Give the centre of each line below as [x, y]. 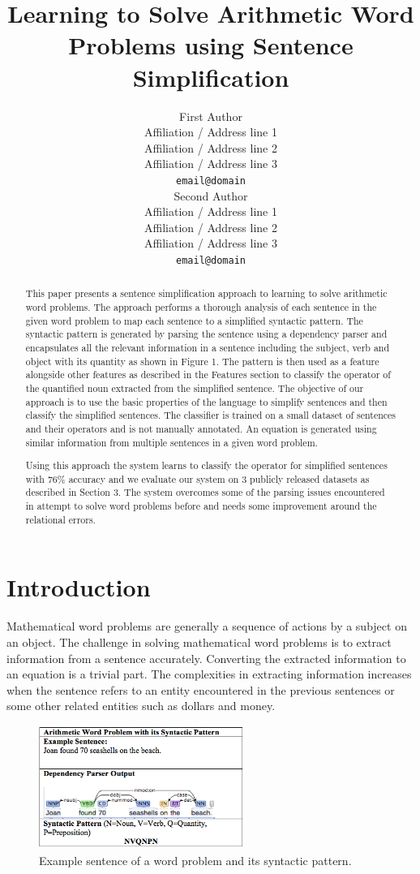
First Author [211, 116]
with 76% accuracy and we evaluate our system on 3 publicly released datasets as [197, 478]
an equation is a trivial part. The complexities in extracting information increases [209, 674]
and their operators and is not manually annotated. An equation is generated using [201, 428]
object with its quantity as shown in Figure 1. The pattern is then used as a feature [202, 361]
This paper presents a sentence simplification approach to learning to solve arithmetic [206, 293]
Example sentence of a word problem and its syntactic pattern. [195, 860]
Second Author [211, 195]
